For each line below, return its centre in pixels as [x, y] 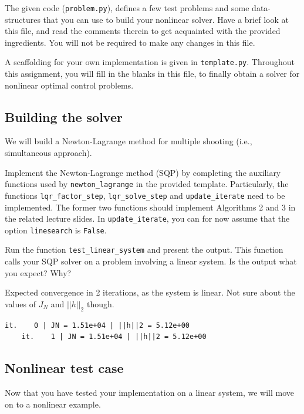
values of [20, 303]
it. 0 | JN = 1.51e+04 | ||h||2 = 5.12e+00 [97, 325]
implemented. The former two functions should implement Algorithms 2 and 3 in [150, 207]
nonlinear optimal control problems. [69, 85]
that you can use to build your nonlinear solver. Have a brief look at [166, 19]
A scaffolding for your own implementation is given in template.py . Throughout [150, 62]
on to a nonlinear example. [53, 404]
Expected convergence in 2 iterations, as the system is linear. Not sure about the [150, 292]
